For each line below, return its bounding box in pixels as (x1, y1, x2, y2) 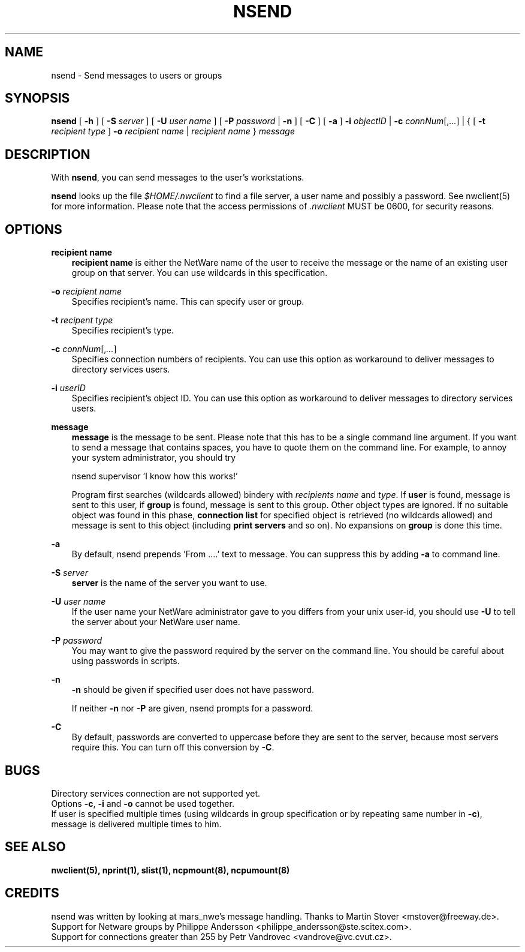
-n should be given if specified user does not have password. (71, 684, 315, 695)
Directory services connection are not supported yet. (51, 788, 261, 798)
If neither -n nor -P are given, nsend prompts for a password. (71, 703, 313, 714)
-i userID (51, 383, 86, 394)
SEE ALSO (5, 839, 66, 855)
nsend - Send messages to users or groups (51, 70, 222, 80)
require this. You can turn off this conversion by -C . (71, 742, 274, 753)
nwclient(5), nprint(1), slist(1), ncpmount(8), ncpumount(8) (51, 864, 290, 875)
